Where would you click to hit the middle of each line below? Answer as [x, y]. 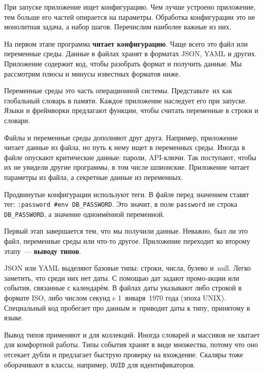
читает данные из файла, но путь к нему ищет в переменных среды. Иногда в [125, 147]
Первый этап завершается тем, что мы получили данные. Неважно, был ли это [126, 231]
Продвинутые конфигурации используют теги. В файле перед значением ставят [127, 194]
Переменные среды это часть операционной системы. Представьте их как [118, 90]
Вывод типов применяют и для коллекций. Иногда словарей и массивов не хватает [132, 334]
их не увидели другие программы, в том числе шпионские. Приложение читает [127, 167]
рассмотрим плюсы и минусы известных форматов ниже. [92, 73]
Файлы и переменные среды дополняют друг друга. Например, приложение [121, 137]
